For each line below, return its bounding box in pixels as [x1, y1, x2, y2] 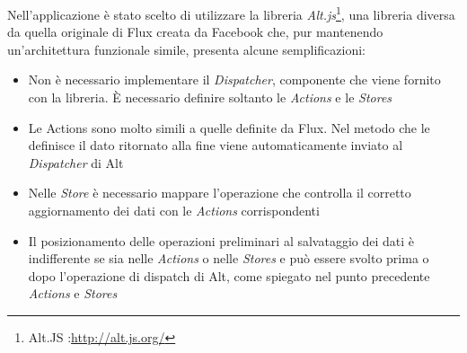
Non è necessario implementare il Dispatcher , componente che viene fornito [28, 70, 441, 89]
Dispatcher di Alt [28, 153, 124, 172]
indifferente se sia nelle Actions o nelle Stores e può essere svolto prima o [28, 249, 429, 268]
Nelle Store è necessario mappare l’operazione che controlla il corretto [28, 183, 411, 202]
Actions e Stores [28, 284, 118, 303]
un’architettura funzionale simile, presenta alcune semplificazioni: [7, 40, 366, 58]
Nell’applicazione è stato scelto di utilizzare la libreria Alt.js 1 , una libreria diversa [7, 3, 455, 23]
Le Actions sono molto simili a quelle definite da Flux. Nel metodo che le [28, 118, 430, 137]
